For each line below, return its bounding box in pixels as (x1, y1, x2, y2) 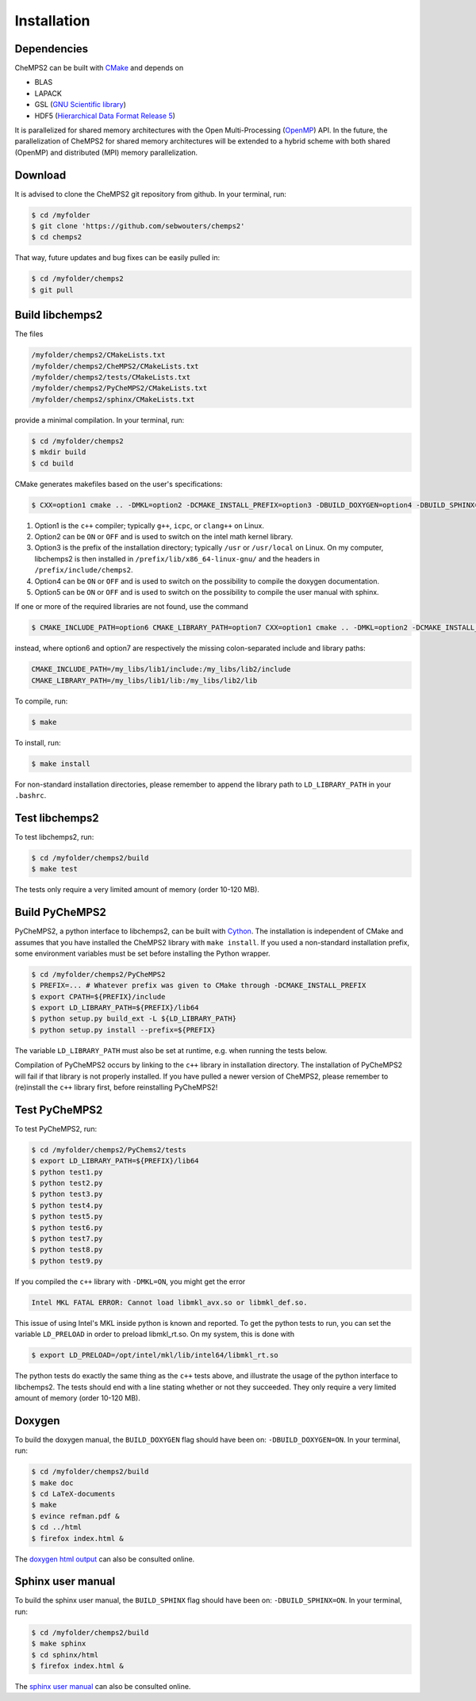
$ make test (31, 864, 79, 874)
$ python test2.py (31, 1178, 103, 1188)
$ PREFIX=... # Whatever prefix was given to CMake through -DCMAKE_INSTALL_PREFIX (31, 981, 367, 990)
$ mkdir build (31, 448, 86, 457)
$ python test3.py (31, 1190, 103, 1199)
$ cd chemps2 (31, 232, 83, 242)
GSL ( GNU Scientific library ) (34, 100, 126, 109)
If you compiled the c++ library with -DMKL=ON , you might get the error (14, 1277, 246, 1286)
